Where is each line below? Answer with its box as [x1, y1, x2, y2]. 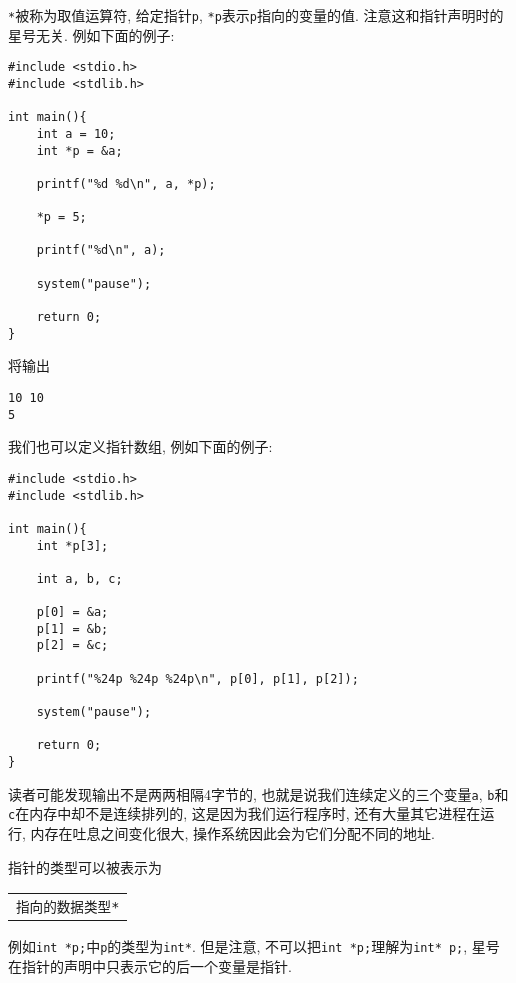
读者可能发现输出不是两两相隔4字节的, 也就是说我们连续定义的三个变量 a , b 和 [8, 783, 509, 804]
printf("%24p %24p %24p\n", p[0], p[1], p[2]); [36, 671, 359, 686]
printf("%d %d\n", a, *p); [36, 176, 216, 191]
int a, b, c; [36, 571, 123, 586]
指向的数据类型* [16, 899, 120, 916]
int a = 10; [36, 126, 116, 141]
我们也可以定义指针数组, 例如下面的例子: [8, 436, 273, 457]
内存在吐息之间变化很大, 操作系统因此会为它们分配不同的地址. [30, 823, 435, 844]
